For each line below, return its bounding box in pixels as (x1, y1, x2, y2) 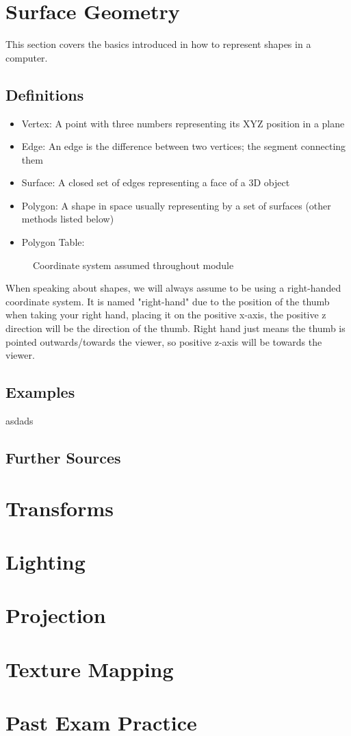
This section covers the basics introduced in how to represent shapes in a (5, 37, 311, 51)
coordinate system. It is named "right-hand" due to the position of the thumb (5, 294, 330, 308)
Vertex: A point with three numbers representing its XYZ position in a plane (21, 116, 345, 130)
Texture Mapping (5, 655, 174, 683)
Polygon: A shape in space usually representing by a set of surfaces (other (21, 198, 331, 212)
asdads (5, 414, 34, 428)
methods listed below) (21, 212, 114, 226)
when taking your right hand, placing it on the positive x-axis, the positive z (5, 307, 326, 322)
